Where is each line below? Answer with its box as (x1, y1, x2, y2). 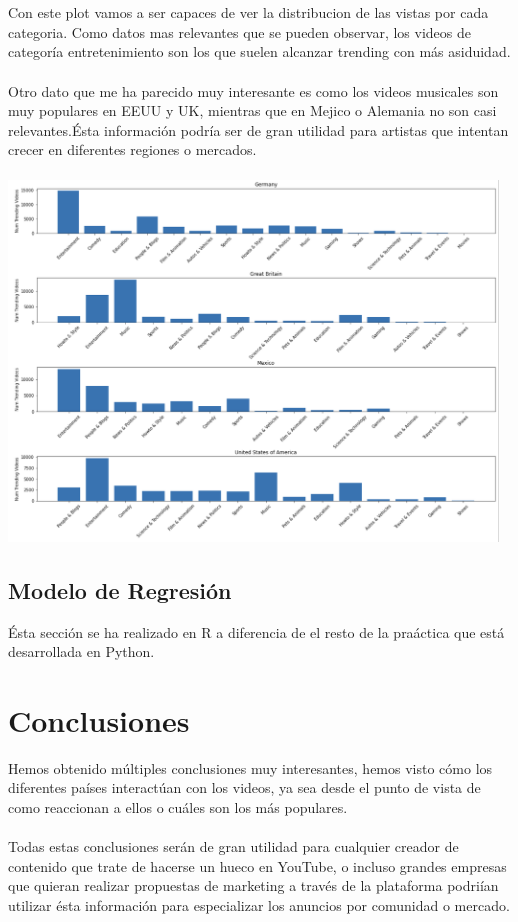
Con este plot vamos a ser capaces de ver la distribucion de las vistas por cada (8, 2, 489, 23)
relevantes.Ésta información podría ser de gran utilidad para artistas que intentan (8, 119, 509, 140)
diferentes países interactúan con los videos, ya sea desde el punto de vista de (8, 777, 481, 798)
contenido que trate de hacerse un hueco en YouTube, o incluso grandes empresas (8, 855, 507, 876)
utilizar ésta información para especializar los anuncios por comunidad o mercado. (8, 895, 510, 916)
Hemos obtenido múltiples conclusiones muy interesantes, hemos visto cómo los (8, 757, 493, 778)
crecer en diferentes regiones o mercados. (8, 139, 257, 160)
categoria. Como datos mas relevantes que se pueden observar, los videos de (8, 21, 472, 42)
